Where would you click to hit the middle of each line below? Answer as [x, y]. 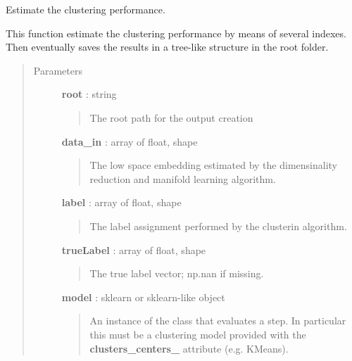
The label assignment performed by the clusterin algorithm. [218, 226]
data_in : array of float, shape [130, 141]
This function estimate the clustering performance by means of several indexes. [176, 33]
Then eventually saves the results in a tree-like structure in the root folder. [167, 47]
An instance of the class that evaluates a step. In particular [218, 321]
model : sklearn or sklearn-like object [143, 297]
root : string [89, 94]
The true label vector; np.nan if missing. [177, 273]
